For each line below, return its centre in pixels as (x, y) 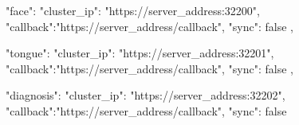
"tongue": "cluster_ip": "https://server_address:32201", (140, 53)
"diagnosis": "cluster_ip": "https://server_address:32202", (146, 95)
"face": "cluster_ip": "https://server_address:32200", (133, 10)
